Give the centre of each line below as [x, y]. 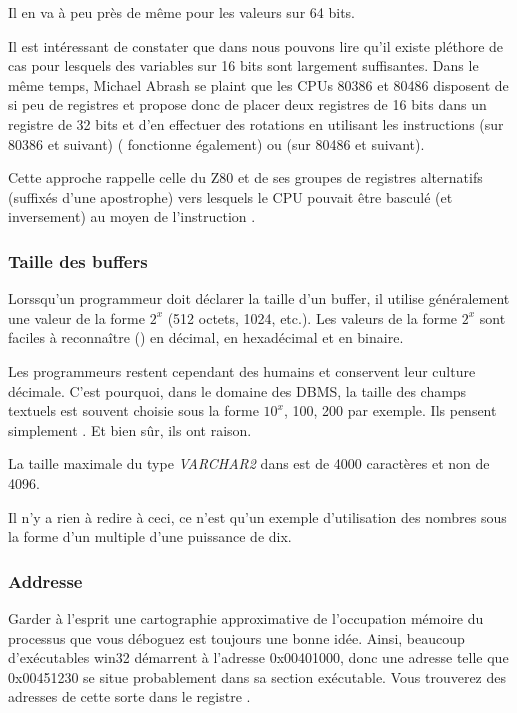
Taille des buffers [78, 260]
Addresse [45, 580]
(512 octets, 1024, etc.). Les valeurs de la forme [312, 317]
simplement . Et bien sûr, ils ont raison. [130, 429]
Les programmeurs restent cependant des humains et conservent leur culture [242, 370]
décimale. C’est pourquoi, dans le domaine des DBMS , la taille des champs [237, 390]
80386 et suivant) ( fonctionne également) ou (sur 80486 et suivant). [216, 143]
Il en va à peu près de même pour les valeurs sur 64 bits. [181, 12]
